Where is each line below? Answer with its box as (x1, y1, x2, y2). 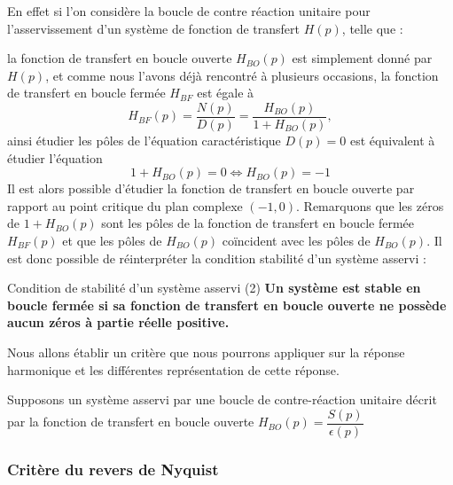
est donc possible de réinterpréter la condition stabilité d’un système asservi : (7, 248, 426, 267)
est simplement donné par (292, 49, 433, 67)
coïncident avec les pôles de (222, 231, 371, 249)
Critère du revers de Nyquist (7, 458, 219, 480)
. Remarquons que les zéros (296, 196, 444, 215)
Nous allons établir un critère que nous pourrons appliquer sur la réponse (7, 342, 405, 361)
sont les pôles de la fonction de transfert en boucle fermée (101, 214, 415, 232)
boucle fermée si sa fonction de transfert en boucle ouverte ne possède (7, 295, 447, 314)
